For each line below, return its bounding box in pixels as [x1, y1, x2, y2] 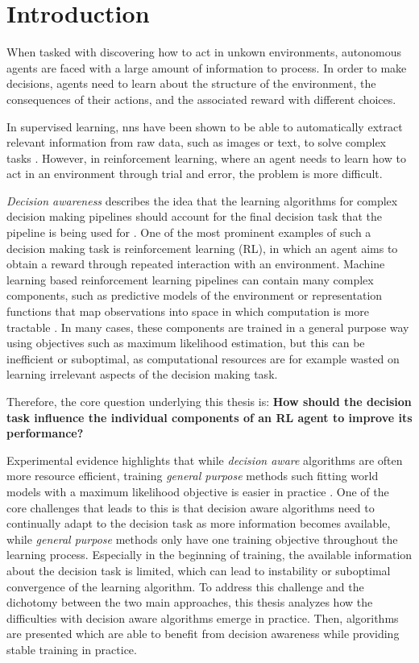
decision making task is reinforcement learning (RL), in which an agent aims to [6, 239, 398, 256]
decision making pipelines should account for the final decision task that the [6, 208, 382, 225]
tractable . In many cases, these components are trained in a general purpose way [6, 318, 409, 335]
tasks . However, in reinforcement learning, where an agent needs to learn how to [6, 149, 406, 166]
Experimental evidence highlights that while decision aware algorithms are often [6, 451, 403, 468]
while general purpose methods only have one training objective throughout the [6, 530, 398, 547]
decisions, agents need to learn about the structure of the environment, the [6, 75, 376, 92]
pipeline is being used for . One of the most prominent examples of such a [6, 224, 371, 241]
